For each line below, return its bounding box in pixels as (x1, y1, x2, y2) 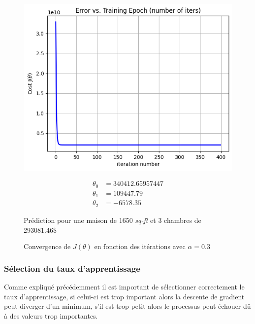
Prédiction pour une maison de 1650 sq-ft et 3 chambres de (24, 215, 201, 225)
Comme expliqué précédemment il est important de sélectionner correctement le (4, 281, 245, 291)
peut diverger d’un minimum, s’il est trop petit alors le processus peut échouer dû (4, 301, 251, 311)
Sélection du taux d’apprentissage (4, 262, 140, 274)
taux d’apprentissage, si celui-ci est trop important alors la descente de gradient (4, 291, 245, 301)
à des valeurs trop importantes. (4, 310, 98, 321)
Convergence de (24, 241, 71, 252)
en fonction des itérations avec (94, 241, 186, 252)
